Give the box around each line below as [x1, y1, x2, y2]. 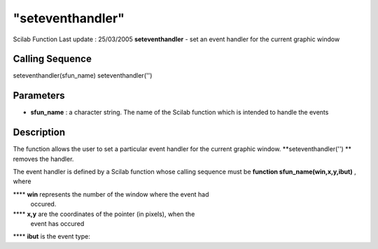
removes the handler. [13, 155, 74, 163]
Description [13, 127, 66, 138]
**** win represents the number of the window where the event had [13, 190, 209, 199]
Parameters [13, 90, 65, 101]
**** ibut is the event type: [13, 232, 91, 241]
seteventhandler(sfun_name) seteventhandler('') [13, 71, 153, 80]
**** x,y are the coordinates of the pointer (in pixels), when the [13, 210, 195, 218]
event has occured [30, 220, 85, 227]
